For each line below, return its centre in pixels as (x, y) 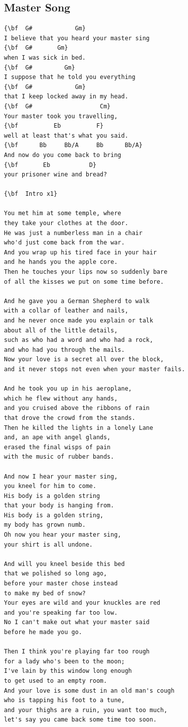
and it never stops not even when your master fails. (95, 369)
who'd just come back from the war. (64, 243)
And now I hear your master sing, (61, 476)
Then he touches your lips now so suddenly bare (86, 272)
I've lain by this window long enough (68, 671)
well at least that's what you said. (66, 135)
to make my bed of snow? (45, 593)
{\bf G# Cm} (57, 106)
